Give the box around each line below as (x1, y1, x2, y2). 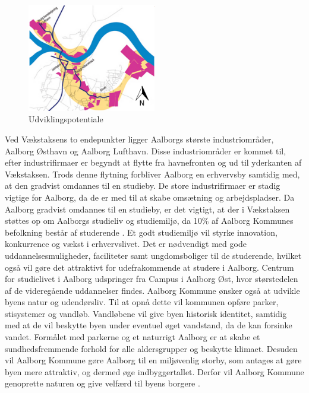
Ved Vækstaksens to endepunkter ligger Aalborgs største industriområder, (5, 132, 274, 145)
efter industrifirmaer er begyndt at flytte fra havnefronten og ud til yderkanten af (5, 156, 302, 169)
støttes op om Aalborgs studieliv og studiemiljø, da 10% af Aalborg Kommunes (5, 214, 294, 227)
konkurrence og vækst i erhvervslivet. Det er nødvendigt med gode (5, 237, 247, 250)
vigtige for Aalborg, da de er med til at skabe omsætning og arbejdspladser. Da (5, 191, 295, 203)
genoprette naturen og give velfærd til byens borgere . (5, 377, 200, 389)
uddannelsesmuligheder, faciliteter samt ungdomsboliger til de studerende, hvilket (5, 249, 302, 261)
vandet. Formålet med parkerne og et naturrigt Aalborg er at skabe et (5, 331, 260, 343)
